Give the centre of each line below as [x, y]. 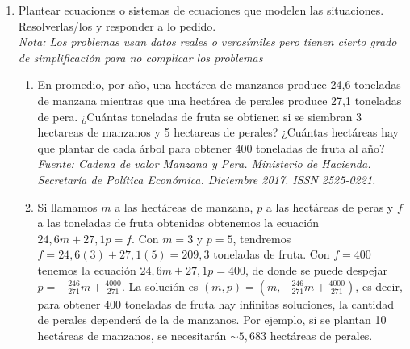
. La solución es [160, 286]
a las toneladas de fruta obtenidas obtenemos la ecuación [178, 223]
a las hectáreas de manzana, [184, 206]
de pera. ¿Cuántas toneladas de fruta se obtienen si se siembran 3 [200, 116]
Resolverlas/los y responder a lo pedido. [117, 25]
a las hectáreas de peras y [330, 206]
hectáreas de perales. [321, 335]
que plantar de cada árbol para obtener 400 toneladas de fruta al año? [211, 147]
